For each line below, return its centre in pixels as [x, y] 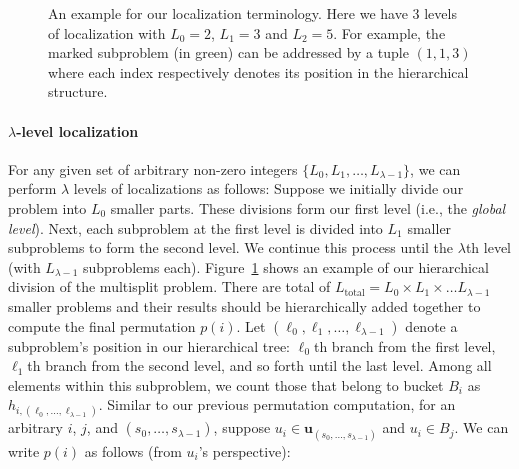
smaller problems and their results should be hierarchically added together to [244, 305]
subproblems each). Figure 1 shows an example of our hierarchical [286, 266]
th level [488, 247]
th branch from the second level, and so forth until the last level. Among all [259, 365]
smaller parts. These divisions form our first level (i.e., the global [308, 207]
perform [32, 188]
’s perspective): [244, 450]
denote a [431, 325]
